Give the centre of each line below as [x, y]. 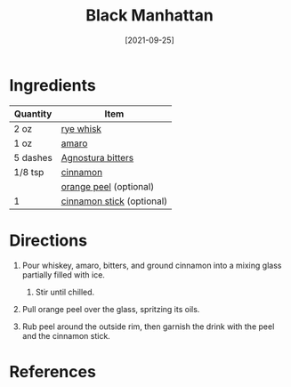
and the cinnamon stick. [66, 335]
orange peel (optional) [108, 186]
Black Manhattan [150, 16]
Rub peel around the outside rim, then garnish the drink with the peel [148, 327]
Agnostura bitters [97, 157]
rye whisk [81, 128]
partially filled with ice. [63, 274]
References [53, 371]
